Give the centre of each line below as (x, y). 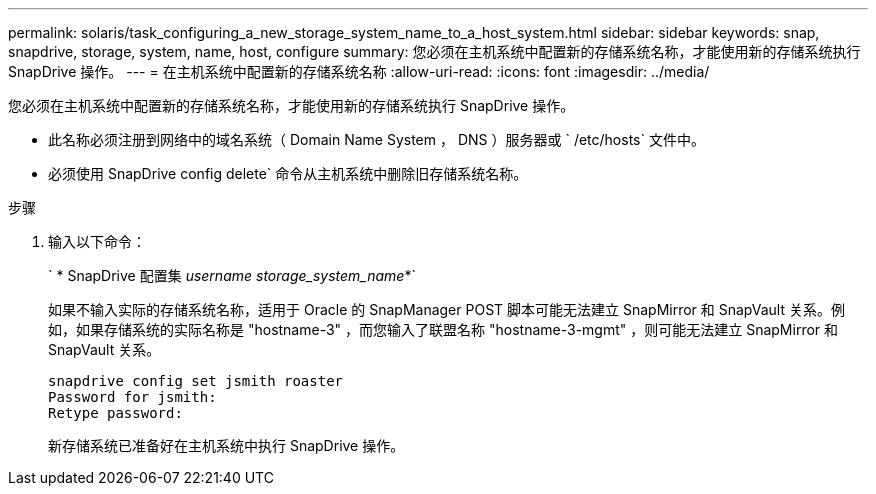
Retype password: (115, 413)
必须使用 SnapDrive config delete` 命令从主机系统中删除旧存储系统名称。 (288, 173)
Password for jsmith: (132, 397)
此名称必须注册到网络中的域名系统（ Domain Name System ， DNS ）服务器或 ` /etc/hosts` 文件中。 (376, 139)
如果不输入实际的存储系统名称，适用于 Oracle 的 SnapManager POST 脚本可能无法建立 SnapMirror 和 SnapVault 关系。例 (446, 309)
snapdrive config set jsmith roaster (196, 381)
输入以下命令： (97, 241)
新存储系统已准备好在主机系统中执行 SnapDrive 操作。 (226, 445)
